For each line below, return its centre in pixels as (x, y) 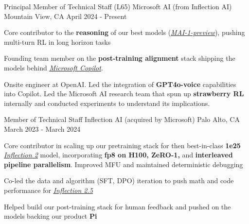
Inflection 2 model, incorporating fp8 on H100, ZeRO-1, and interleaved (118, 155)
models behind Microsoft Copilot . (53, 67)
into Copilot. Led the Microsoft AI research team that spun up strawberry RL (124, 94)
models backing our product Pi (51, 216)
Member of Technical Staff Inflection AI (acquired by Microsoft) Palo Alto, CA (122, 119)
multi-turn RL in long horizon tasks (57, 42)
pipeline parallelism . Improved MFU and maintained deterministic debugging (124, 164)
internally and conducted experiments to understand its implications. (107, 103)
